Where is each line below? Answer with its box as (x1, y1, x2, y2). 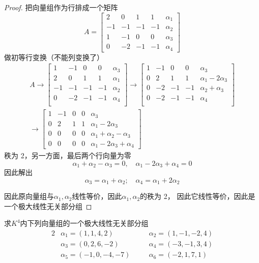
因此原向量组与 (4, 191, 54, 201)
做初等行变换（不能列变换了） (4, 51, 104, 62)
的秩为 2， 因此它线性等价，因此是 (140, 191, 255, 201)
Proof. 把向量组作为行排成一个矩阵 (4, 2, 118, 12)
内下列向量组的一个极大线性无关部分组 (20, 218, 149, 228)
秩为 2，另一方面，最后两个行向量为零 (4, 150, 131, 161)
